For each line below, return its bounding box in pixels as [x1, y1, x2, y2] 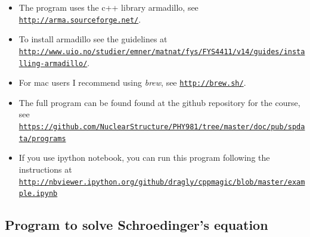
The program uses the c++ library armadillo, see [18, 1, 199, 13]
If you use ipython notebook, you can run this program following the [18, 151, 270, 164]
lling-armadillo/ [18, 59, 88, 68]
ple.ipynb [18, 189, 58, 198]
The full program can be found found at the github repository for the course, [18, 96, 300, 108]
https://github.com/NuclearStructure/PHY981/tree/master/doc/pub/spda [18, 123, 305, 131]
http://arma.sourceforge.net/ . [18, 13, 141, 25]
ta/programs [18, 134, 66, 143]
